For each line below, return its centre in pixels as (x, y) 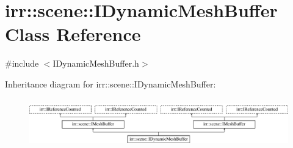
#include (22, 63)
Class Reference (73, 34)
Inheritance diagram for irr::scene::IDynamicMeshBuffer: (110, 83)
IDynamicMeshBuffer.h (96, 63)
